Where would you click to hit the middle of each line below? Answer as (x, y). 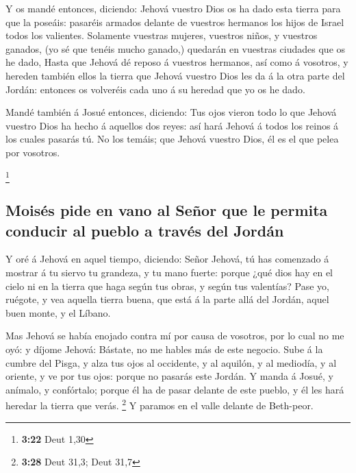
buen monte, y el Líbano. (58, 312)
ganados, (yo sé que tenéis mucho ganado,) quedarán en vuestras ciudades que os (176, 48)
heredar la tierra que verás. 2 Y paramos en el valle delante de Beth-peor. (160, 404)
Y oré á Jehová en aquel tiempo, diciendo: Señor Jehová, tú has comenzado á (167, 259)
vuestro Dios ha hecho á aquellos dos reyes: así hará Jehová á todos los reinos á (172, 125)
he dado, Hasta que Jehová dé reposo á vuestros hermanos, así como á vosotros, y (177, 62)
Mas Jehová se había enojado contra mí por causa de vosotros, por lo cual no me (175, 336)
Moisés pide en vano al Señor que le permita (167, 210)
